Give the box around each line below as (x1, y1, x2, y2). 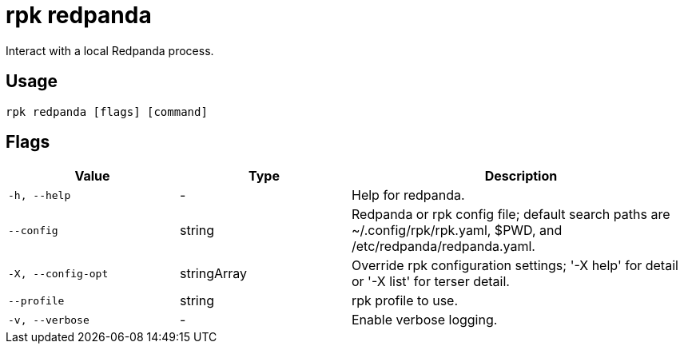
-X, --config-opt (8, 267, 109, 280)
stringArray (180, 265, 248, 282)
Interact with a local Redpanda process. (6, 43, 214, 58)
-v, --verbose (8, 313, 89, 326)
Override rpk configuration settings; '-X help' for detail (352, 257, 678, 274)
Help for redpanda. (352, 187, 465, 204)
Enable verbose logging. (352, 312, 498, 328)
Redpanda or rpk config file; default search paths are (352, 206, 670, 223)
